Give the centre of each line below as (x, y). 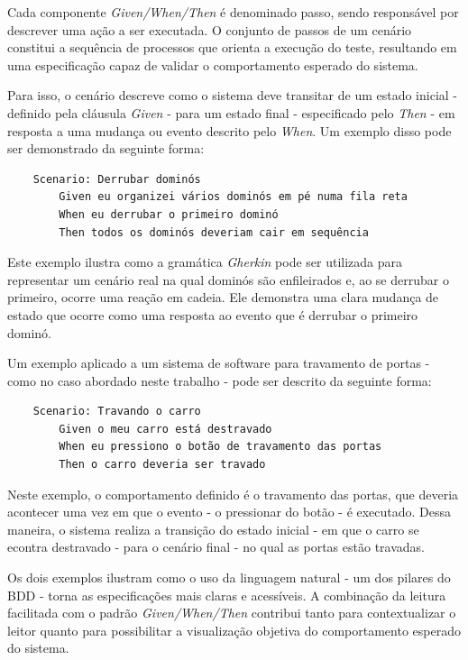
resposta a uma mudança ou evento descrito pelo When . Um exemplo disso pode (229, 130)
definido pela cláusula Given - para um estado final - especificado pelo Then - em (231, 112)
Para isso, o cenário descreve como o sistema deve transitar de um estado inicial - (232, 95)
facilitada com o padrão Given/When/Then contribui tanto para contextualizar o (232, 613)
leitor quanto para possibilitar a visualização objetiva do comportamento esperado (234, 630)
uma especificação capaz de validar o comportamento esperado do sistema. (213, 64)
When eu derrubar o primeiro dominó (169, 214)
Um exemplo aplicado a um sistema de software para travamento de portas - (219, 363)
